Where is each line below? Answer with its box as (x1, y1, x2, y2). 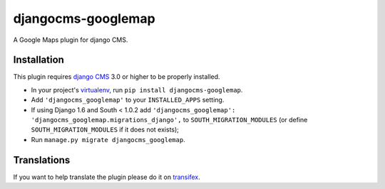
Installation (13, 54, 64, 66)
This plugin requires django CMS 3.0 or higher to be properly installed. (13, 72, 220, 81)
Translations (13, 153, 71, 166)
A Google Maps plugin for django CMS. (13, 36, 128, 44)
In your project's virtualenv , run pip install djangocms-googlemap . (31, 85, 243, 94)
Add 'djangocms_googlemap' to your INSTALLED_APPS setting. (31, 96, 225, 104)
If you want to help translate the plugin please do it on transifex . (13, 173, 200, 181)
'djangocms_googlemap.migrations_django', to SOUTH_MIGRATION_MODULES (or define (31, 116, 308, 124)
